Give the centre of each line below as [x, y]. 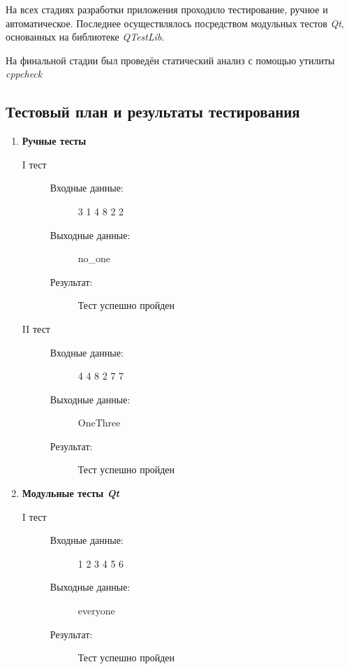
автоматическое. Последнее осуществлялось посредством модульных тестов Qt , [175, 23]
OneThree [99, 423]
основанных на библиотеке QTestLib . [85, 37]
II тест [36, 328]
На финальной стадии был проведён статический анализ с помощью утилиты [170, 60]
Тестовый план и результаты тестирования [153, 111]
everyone [96, 611]
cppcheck [24, 74]
